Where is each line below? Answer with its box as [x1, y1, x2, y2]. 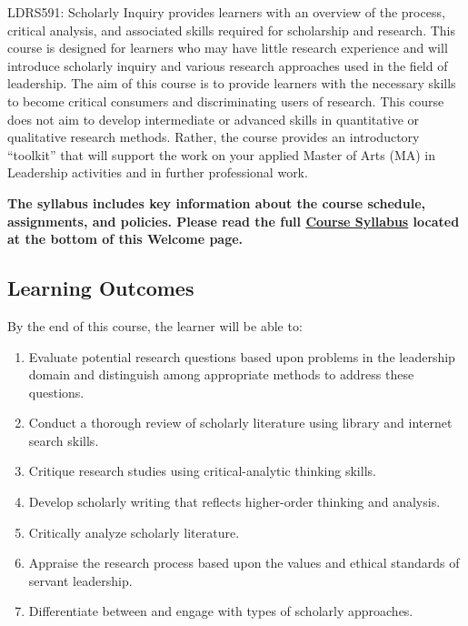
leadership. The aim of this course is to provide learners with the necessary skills [7, 74, 456, 93]
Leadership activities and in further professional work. [7, 163, 308, 182]
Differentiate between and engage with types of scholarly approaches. [28, 601, 413, 621]
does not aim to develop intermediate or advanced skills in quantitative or [7, 109, 420, 128]
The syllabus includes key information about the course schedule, [7, 193, 425, 212]
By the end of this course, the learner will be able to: [7, 316, 303, 335]
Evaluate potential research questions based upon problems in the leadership [28, 347, 455, 366]
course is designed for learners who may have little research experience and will [7, 38, 448, 57]
